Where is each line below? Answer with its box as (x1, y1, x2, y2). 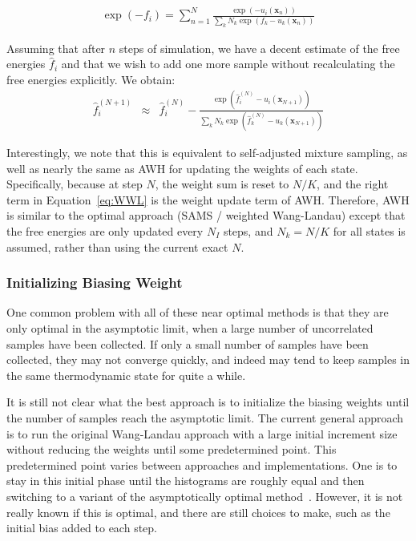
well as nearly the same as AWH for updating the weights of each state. (6, 159, 358, 176)
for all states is (333, 223, 406, 240)
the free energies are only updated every (6, 223, 204, 240)
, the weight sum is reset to (155, 176, 289, 192)
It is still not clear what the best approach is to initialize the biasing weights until (6, 394, 410, 410)
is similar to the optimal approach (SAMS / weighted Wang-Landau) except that (6, 207, 406, 224)
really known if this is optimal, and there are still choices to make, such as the (6, 503, 390, 520)
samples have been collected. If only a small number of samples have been (6, 335, 369, 352)
